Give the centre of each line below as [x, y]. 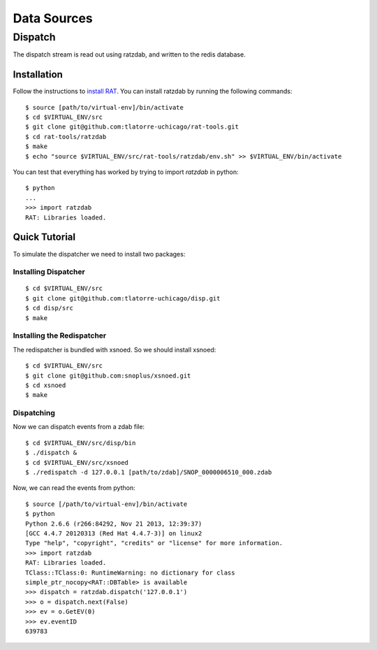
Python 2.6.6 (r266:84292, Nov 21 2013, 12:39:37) [114, 523]
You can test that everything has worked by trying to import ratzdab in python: [126, 172]
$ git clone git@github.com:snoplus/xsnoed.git [108, 375]
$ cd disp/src [49, 308]
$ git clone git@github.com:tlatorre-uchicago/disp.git [123, 298]
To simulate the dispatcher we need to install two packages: [99, 254]
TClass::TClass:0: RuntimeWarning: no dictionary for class [130, 572]
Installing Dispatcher [49, 272]
